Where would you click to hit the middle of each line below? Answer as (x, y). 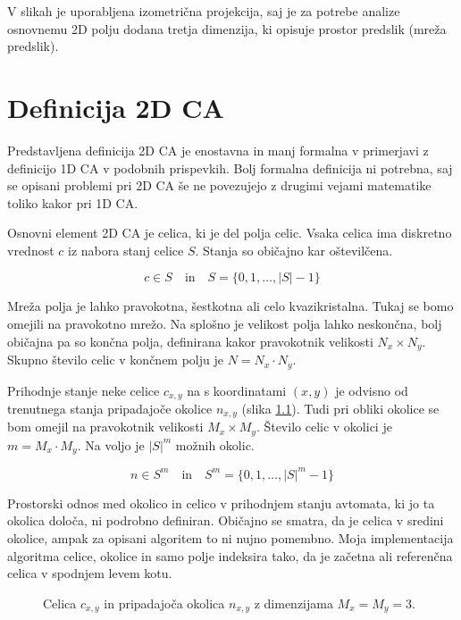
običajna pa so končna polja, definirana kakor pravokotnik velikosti (190, 341)
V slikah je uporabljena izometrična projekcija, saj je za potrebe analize (204, 11)
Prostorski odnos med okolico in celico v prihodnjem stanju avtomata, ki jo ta (221, 503)
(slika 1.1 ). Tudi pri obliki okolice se (340, 409)
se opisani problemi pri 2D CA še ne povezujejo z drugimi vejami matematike (219, 185)
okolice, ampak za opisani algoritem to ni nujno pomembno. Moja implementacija (230, 538)
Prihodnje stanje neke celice (84, 390)
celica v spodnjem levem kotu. (90, 573)
